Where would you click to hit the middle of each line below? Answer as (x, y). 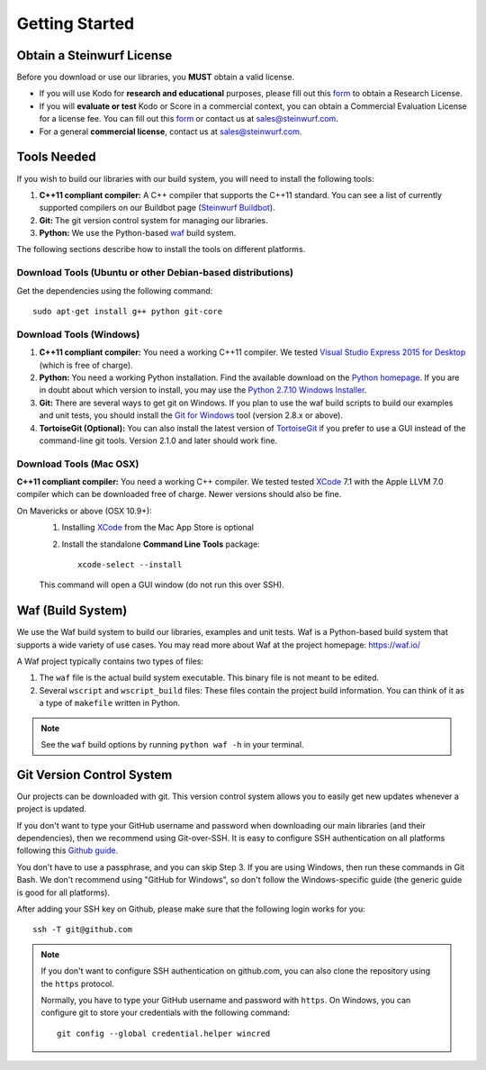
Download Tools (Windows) (78, 334)
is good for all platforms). (63, 893)
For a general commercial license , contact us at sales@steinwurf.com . (171, 131)
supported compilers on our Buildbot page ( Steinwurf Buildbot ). (157, 208)
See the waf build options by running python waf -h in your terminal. (172, 745)
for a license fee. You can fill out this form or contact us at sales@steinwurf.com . (189, 119)
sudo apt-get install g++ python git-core (128, 312)
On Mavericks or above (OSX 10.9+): (84, 511)
